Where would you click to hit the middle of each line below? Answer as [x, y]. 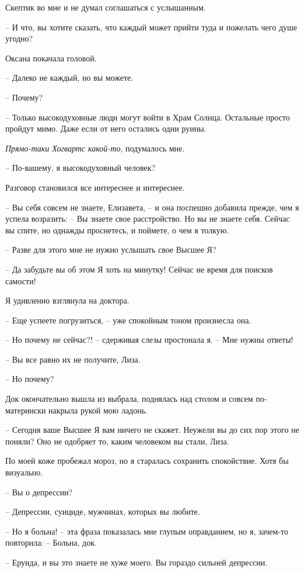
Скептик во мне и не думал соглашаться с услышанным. [106, 7]
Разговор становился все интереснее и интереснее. [95, 187]
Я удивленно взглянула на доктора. [67, 300]
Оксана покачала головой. [51, 58]
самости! [21, 280]
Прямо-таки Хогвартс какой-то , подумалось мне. [95, 148]
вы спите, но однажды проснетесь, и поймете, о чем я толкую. [117, 230]
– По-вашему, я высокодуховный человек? [81, 168]
